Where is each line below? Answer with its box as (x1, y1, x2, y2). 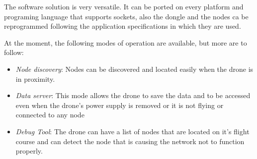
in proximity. (15, 73, 55, 84)
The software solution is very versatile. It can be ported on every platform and (4, 1, 244, 11)
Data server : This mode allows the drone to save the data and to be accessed (15, 90, 251, 101)
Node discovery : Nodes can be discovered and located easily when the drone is (15, 63, 254, 74)
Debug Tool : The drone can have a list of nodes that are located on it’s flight (15, 126, 250, 136)
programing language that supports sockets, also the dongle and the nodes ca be (4, 11, 249, 21)
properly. (15, 146, 43, 156)
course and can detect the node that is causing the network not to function (15, 136, 245, 146)
